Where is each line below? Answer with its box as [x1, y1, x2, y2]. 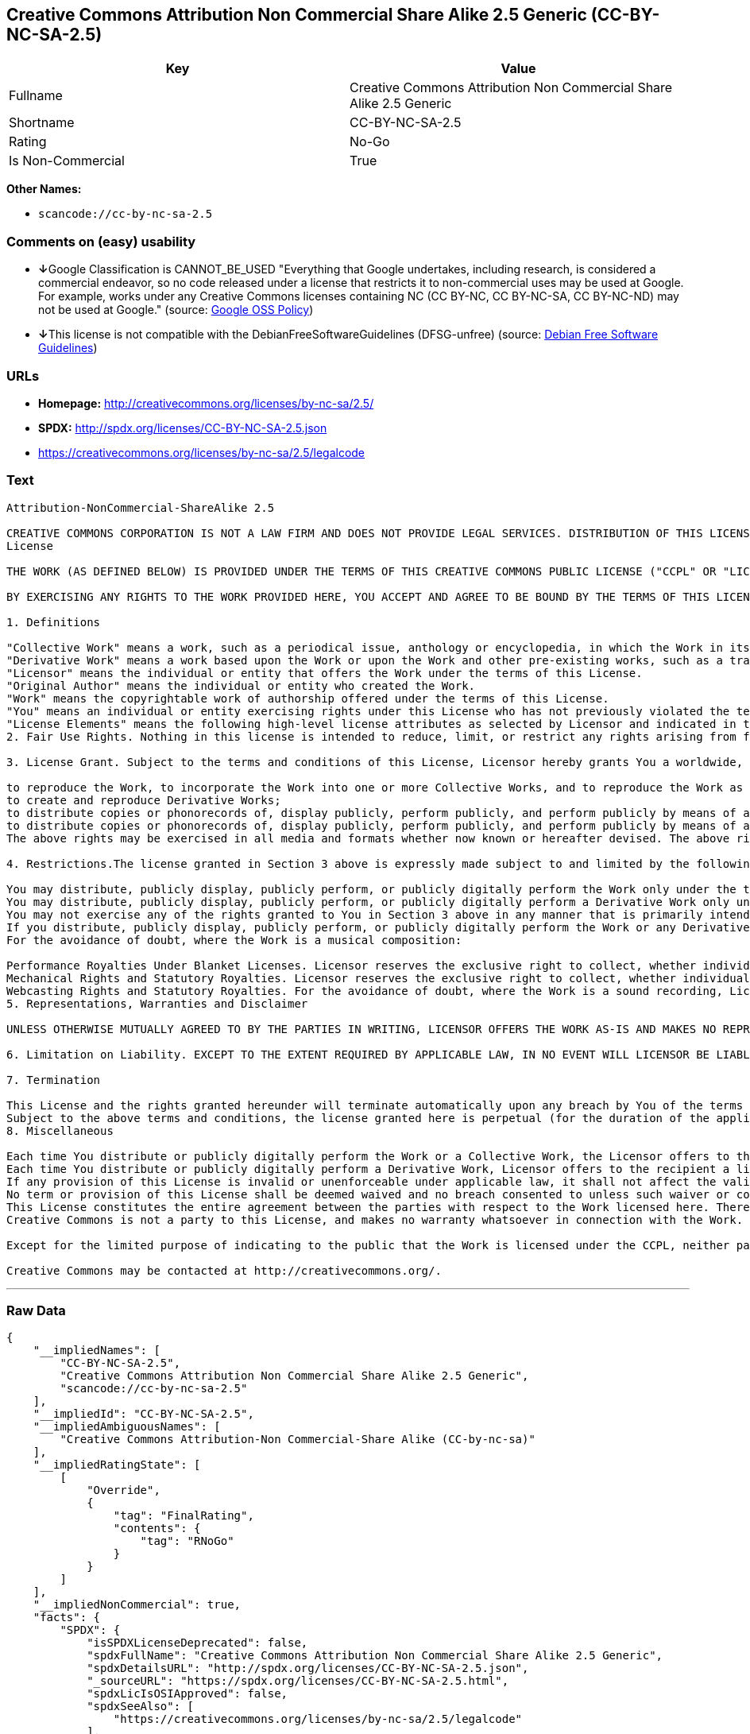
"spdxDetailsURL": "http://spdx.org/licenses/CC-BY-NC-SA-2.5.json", [87, 1662, 529, 1675]
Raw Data [6, 1302, 66, 1319]
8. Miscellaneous [6, 1124, 114, 1137]
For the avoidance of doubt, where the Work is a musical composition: [6, 933, 462, 946]
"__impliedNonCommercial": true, [33, 1598, 242, 1612]
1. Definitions [6, 615, 101, 629]
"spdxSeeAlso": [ [87, 1700, 195, 1713]
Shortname [9, 114, 75, 131]
